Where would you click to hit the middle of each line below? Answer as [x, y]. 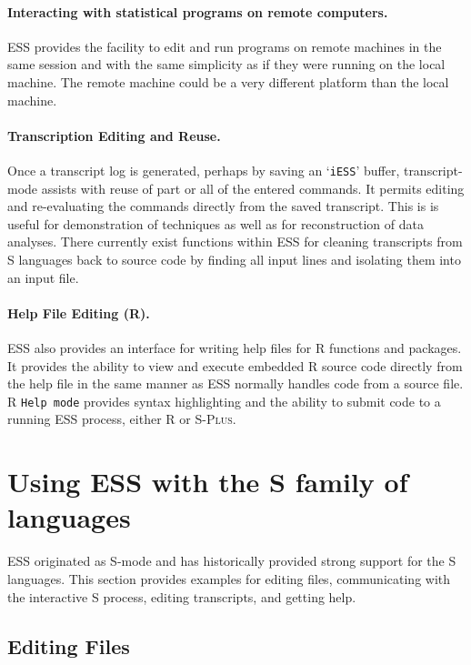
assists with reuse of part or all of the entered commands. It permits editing [253, 188]
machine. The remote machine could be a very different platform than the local [228, 81]
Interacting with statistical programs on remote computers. [198, 11]
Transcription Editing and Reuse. [114, 135]
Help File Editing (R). [79, 312]
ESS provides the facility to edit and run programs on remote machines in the [225, 46]
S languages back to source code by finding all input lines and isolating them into [234, 259]
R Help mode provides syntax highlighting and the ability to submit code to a [224, 401]
